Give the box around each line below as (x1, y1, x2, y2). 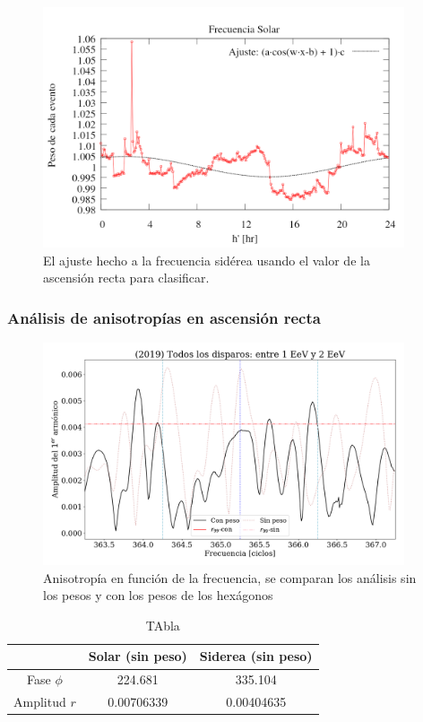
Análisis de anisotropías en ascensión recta (7, 306, 321, 328)
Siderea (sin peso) (199, 647, 313, 665)
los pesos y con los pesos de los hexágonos (43, 586, 273, 605)
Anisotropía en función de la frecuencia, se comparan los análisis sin (43, 568, 417, 587)
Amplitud (13, 692, 66, 711)
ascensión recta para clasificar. (43, 268, 210, 287)
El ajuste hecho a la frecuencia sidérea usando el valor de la (43, 250, 370, 269)
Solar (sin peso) (88, 647, 187, 665)
